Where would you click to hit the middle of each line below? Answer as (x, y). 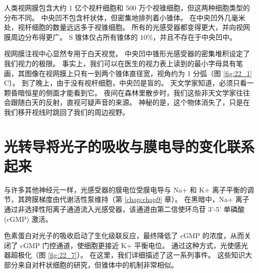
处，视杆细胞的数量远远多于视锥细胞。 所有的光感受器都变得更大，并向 (120, 27)
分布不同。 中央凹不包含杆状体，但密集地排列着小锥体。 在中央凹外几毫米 (125, 17)
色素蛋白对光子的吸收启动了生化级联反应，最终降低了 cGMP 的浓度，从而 (124, 235)
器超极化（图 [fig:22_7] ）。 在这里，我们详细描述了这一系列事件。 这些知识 (125, 255)
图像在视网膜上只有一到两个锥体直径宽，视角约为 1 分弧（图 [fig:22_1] (138, 73)
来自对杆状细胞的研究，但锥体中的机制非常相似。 (98, 265)
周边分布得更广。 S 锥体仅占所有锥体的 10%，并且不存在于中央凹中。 (124, 37)
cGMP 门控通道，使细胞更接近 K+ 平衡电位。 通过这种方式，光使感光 (134, 245)
